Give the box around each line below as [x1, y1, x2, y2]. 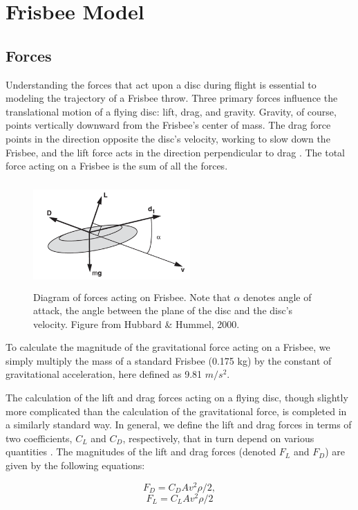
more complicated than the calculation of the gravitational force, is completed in [6, 403, 347, 418]
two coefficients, [6, 430, 73, 445]
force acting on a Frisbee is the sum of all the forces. [6, 158, 228, 173]
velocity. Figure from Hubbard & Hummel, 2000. [33, 316, 240, 331]
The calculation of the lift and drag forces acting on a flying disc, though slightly [6, 390, 348, 405]
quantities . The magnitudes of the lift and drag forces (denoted [6, 444, 276, 459]
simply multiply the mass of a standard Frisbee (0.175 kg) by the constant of [6, 353, 332, 367]
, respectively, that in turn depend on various [122, 430, 314, 445]
